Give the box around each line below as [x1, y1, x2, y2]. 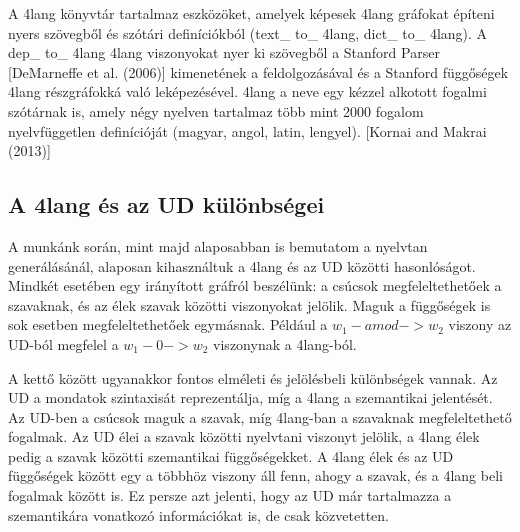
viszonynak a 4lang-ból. [213, 333, 357, 354]
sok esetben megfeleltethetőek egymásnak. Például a [8, 314, 328, 335]
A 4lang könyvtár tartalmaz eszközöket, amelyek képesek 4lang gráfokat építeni [8, 3, 495, 23]
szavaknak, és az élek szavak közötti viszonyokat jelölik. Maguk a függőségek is [8, 294, 491, 315]
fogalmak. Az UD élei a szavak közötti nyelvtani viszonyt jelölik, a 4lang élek [8, 426, 480, 447]
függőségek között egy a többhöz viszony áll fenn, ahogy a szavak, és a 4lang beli [8, 465, 503, 486]
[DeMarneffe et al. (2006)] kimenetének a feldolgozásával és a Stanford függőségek [8, 61, 509, 82]
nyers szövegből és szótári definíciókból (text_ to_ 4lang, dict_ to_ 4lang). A [8, 22, 488, 43]
